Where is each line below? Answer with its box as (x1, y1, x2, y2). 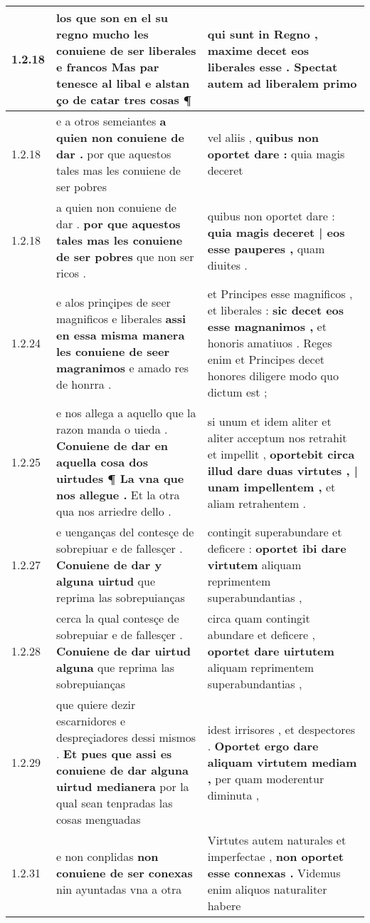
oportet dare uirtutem (207, 643, 334, 659)
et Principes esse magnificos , (207, 285, 353, 302)
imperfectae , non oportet (207, 848, 344, 865)
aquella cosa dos (56, 454, 149, 470)
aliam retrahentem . (207, 494, 307, 511)
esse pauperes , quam (207, 240, 325, 257)
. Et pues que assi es (56, 745, 172, 762)
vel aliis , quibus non (207, 129, 319, 146)
